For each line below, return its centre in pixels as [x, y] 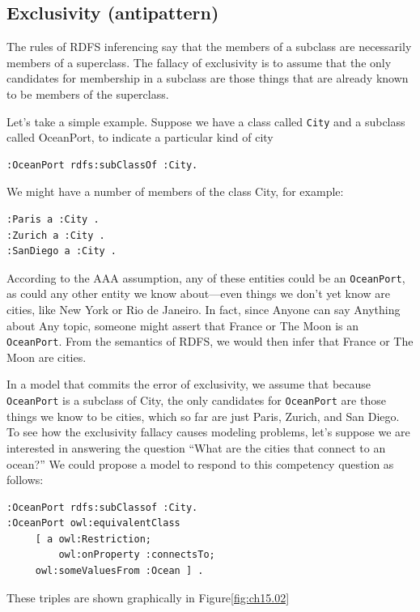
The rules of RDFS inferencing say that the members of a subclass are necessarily [209, 47]
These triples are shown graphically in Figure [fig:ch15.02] [148, 597]
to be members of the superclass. [88, 93]
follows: [25, 480]
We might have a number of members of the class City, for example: [175, 191]
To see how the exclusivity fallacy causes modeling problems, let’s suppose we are [208, 432]
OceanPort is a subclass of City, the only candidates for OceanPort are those [196, 400]
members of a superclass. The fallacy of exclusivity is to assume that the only [199, 62]
